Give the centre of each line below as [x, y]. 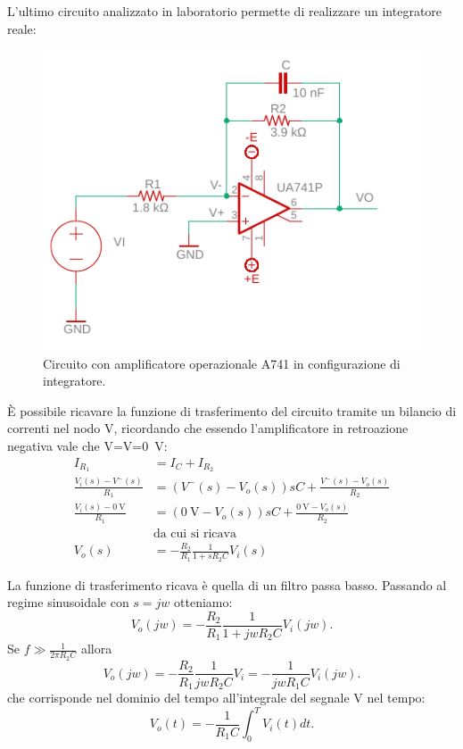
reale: [22, 28]
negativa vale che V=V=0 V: [87, 445]
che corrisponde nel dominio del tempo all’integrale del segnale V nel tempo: [216, 698]
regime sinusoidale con [68, 602]
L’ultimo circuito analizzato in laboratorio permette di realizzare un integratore [225, 11]
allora [96, 649]
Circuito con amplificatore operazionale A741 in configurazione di [222, 363]
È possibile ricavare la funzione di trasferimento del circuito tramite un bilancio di [232, 410]
